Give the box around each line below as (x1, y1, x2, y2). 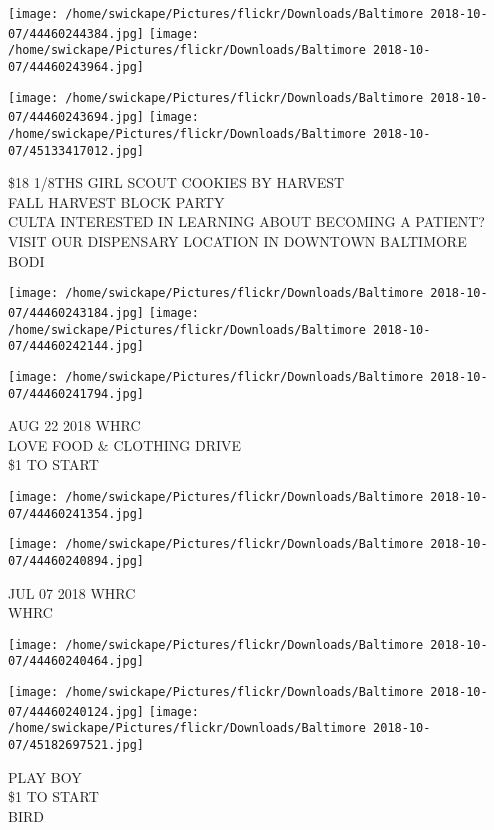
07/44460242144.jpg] (8, 339, 145, 354)
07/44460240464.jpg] (8, 654, 145, 669)
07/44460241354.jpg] (8, 506, 145, 521)
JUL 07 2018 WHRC (8, 582, 136, 603)
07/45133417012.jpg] (8, 143, 145, 158)
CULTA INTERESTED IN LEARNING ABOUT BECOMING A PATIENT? (8, 211, 485, 232)
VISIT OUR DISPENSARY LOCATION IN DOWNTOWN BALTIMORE (8, 231, 467, 252)
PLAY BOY (8, 766, 82, 787)
